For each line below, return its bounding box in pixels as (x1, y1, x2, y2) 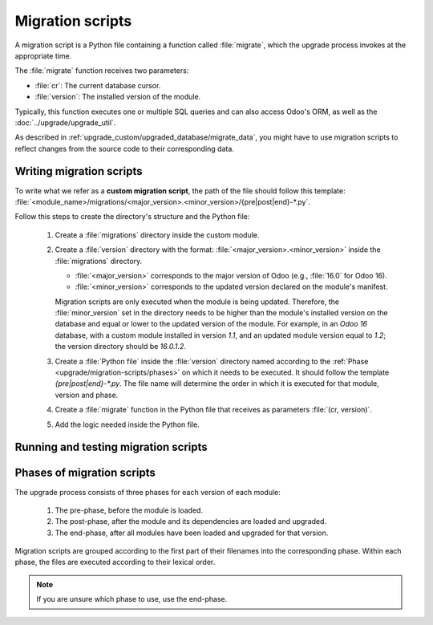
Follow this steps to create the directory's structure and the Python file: (14, 212, 250, 221)
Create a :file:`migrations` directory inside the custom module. (55, 229, 260, 240)
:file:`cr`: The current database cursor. (34, 80, 161, 90)
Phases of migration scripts (14, 466, 156, 480)
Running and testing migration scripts (14, 440, 208, 454)
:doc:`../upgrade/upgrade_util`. (14, 117, 116, 128)
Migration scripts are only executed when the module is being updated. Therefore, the (55, 297, 340, 306)
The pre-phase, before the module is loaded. (55, 505, 204, 515)
